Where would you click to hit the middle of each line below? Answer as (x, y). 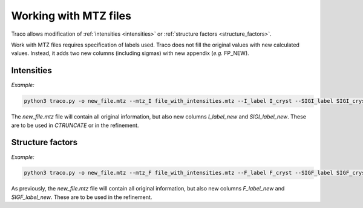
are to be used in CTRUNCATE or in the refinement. (75, 125)
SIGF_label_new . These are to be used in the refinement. (82, 197)
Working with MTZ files (71, 16)
